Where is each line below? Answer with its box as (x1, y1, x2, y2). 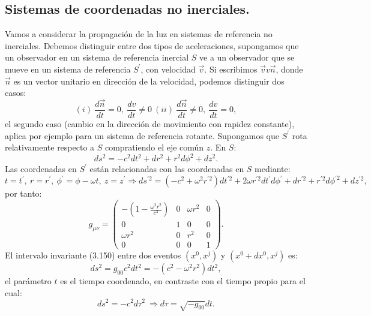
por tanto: (5, 187, 42, 200)
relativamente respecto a (5, 141, 95, 154)
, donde (276, 62, 303, 75)
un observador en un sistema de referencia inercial (5, 51, 189, 64)
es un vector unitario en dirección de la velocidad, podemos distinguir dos (13, 74, 285, 87)
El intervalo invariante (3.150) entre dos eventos (5, 249, 181, 261)
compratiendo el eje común (104, 141, 204, 154)
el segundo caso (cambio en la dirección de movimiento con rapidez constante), (5, 118, 295, 130)
